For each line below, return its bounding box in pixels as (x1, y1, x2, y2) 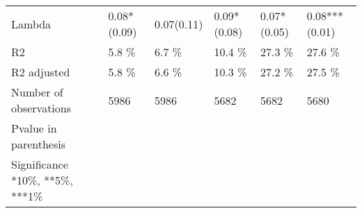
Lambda (11, 15, 52, 32)
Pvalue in (11, 120, 57, 136)
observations (11, 100, 72, 116)
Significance (11, 156, 68, 172)
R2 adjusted (11, 64, 70, 80)
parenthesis (11, 136, 66, 152)
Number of (11, 84, 63, 100)
